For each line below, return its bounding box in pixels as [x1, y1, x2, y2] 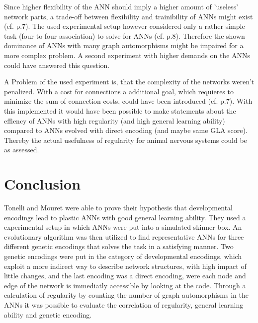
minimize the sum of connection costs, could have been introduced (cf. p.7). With [4, 96, 253, 106]
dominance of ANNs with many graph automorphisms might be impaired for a [4, 40, 244, 51]
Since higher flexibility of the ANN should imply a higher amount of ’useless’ [4, 1, 238, 11]
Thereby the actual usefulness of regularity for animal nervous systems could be [4, 134, 247, 145]
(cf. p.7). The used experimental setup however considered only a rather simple [4, 21, 245, 31]
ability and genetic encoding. [4, 309, 92, 320]
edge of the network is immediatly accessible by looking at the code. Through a [4, 280, 246, 290]
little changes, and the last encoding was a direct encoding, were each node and [4, 270, 246, 281]
